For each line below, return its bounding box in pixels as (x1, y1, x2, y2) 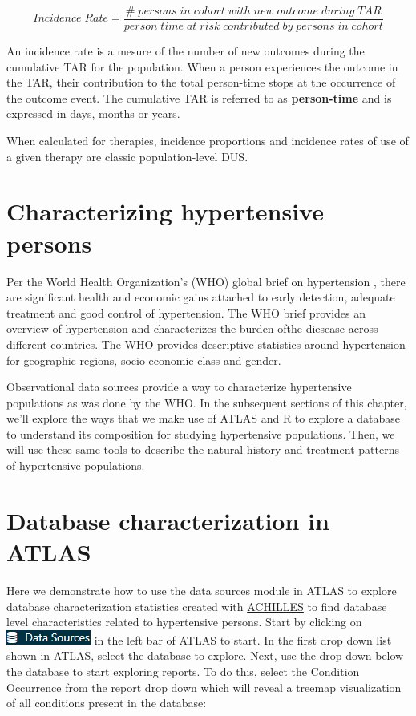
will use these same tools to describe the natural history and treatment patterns (6, 441, 399, 458)
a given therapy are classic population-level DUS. (6, 148, 248, 164)
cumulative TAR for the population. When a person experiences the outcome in (6, 58, 398, 75)
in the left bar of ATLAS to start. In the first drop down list (94, 631, 392, 648)
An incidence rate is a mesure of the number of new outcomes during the (6, 42, 365, 59)
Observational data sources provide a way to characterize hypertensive (6, 378, 352, 395)
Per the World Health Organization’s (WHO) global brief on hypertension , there (6, 273, 406, 289)
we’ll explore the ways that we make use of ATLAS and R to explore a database (6, 410, 401, 427)
